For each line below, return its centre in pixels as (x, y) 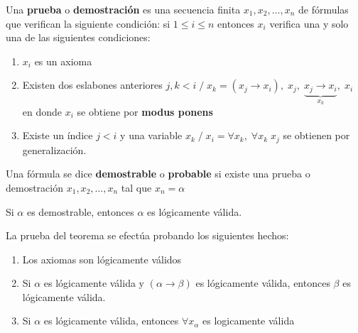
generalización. (54, 149)
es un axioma (63, 61)
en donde (42, 111)
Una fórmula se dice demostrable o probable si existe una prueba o (158, 174)
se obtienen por (316, 135)
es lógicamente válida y (94, 283)
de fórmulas (323, 9)
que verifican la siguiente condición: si (88, 23)
